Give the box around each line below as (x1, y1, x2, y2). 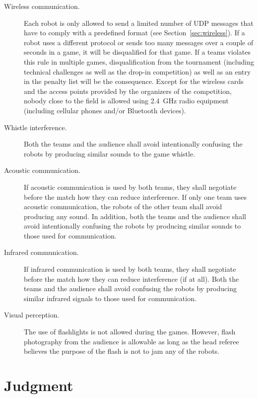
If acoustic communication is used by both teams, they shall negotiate (24, 181, 237, 192)
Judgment (4, 375, 73, 395)
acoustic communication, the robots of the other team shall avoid (24, 201, 222, 212)
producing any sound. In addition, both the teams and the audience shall (24, 211, 246, 221)
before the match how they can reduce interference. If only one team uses (24, 191, 247, 202)
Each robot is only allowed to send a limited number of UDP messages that (24, 17, 254, 28)
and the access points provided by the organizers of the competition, (24, 85, 232, 96)
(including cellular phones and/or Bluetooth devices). (24, 105, 186, 115)
